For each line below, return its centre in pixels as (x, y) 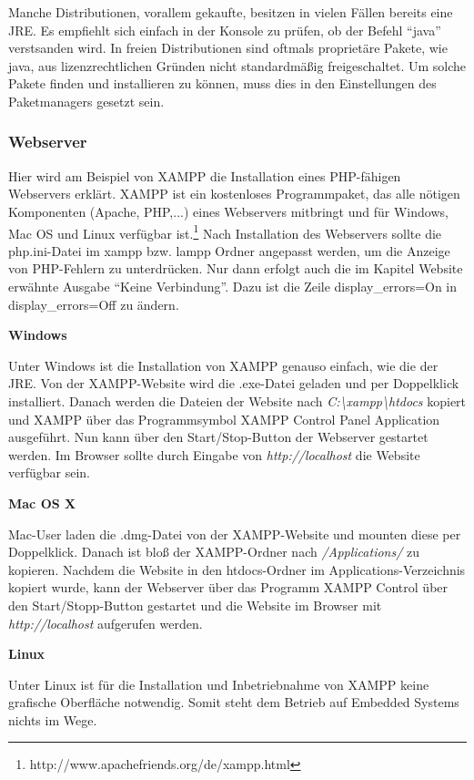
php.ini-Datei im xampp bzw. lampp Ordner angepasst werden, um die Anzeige (229, 250)
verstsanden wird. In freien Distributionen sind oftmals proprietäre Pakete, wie (228, 48)
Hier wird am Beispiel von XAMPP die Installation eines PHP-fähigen (205, 175)
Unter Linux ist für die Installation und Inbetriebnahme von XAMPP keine (219, 684)
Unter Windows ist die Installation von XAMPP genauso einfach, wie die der (223, 365)
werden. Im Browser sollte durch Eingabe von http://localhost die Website (214, 454)
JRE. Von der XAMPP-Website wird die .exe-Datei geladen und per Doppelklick (234, 383)
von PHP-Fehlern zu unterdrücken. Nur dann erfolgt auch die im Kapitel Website (236, 268)
